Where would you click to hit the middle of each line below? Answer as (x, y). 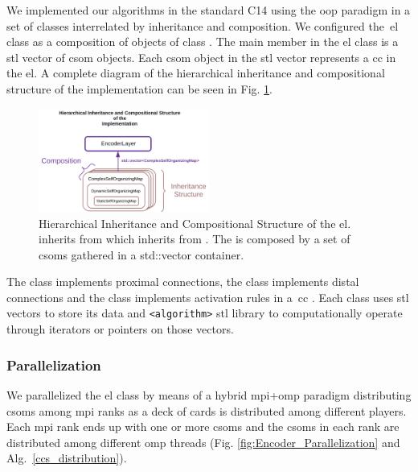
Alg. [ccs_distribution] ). (67, 458)
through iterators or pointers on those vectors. (120, 329)
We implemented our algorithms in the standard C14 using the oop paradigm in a (209, 10)
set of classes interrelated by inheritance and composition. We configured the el (203, 25)
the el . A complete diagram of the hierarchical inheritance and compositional (196, 73)
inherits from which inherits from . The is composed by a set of (195, 239)
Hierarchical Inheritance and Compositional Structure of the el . (195, 223)
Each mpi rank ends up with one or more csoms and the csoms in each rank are (203, 426)
